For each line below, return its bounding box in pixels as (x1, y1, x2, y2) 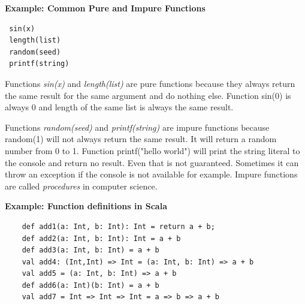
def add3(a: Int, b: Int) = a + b (22, 246, 159, 255)
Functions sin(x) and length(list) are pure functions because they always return (5, 77, 295, 89)
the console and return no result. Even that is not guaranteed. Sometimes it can (5, 156, 299, 168)
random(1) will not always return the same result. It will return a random (5, 133, 277, 145)
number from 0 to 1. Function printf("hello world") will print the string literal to (5, 144, 300, 156)
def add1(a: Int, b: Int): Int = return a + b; (22, 222, 215, 231)
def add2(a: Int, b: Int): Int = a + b (22, 234, 181, 243)
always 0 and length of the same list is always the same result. (5, 101, 234, 113)
